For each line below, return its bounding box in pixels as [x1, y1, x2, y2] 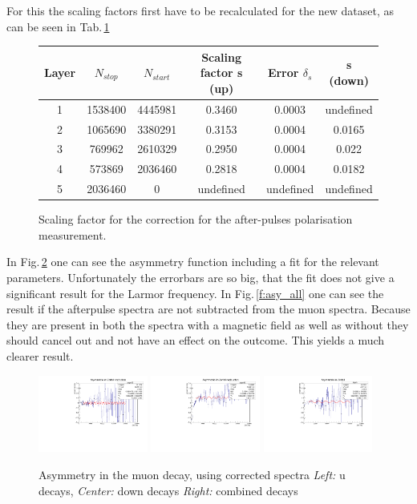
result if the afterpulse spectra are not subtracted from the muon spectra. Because [6, 300, 411, 317]
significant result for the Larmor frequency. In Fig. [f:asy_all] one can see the [6, 284, 384, 301]
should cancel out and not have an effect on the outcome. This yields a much [6, 332, 385, 349]
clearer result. [6, 347, 74, 364]
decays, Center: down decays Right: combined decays [38, 482, 298, 498]
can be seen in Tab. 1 [6, 18, 110, 34]
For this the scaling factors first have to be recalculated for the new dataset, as [6, 2, 395, 18]
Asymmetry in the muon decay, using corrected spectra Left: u [38, 466, 346, 482]
